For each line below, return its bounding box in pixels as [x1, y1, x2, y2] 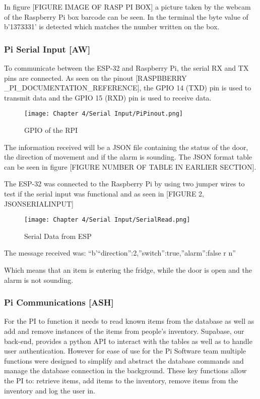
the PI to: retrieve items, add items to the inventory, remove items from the [4, 375, 238, 385]
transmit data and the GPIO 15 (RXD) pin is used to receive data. [4, 92, 212, 103]
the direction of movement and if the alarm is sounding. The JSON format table [4, 152, 252, 162]
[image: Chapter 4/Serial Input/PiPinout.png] [24, 110, 183, 118]
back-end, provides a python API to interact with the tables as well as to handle [4, 335, 252, 346]
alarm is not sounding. [4, 274, 74, 285]
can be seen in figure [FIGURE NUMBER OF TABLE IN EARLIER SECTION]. [4, 161, 256, 172]
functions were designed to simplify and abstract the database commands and [4, 355, 244, 366]
